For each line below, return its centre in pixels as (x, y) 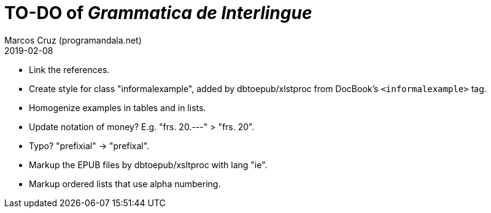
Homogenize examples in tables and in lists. (118, 107)
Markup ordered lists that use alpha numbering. (125, 184)
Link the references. (69, 69)
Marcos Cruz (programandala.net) (73, 40)
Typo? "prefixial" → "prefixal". (89, 145)
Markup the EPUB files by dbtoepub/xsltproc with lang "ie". (148, 165)
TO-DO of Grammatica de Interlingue (158, 13)
